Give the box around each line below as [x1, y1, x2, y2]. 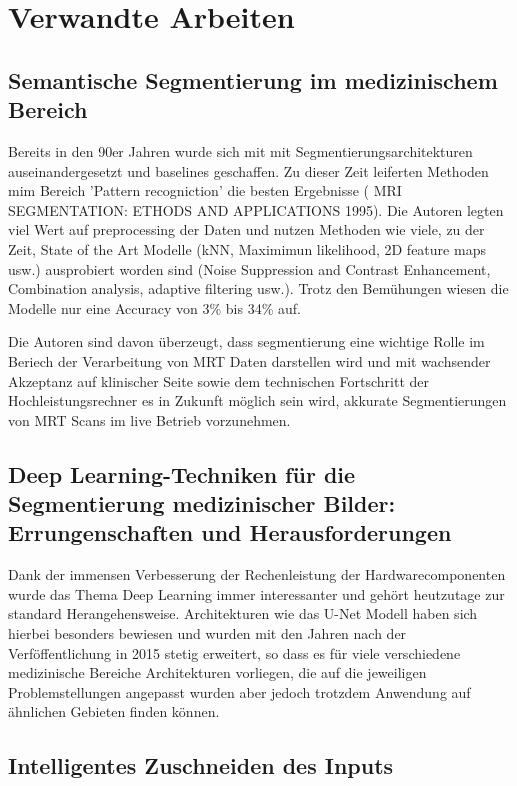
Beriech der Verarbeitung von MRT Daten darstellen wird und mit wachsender [8, 350, 491, 371]
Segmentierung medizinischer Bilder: [8, 488, 396, 519]
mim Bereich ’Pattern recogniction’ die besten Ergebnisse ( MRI [8, 180, 402, 201]
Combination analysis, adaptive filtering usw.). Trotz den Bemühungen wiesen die [8, 278, 509, 299]
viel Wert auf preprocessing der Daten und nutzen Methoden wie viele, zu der [8, 219, 485, 240]
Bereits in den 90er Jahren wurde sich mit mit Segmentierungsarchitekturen [8, 140, 473, 161]
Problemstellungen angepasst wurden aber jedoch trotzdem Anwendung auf [8, 681, 471, 702]
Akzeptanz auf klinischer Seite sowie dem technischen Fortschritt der [8, 370, 430, 391]
